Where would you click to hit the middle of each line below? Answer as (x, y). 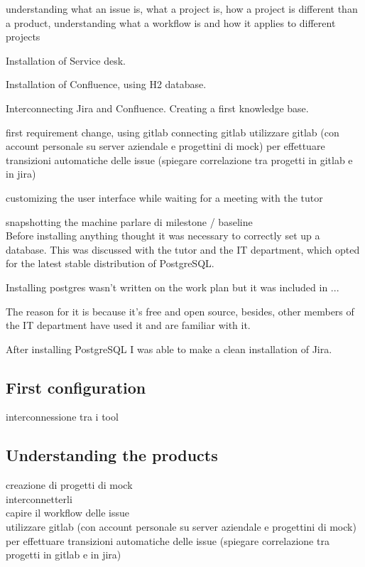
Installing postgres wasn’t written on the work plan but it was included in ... (173, 287)
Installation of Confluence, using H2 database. (106, 84)
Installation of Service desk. (66, 60)
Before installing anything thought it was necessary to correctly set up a (163, 236)
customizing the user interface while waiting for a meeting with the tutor (164, 197)
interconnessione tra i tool (62, 417)
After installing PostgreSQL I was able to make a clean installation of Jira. (169, 349)
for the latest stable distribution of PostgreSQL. (110, 263)
